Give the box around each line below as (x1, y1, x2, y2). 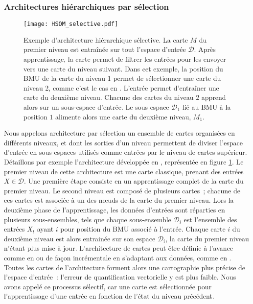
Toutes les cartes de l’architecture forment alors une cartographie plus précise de (4, 262, 246, 272)
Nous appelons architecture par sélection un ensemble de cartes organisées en (4, 128, 235, 138)
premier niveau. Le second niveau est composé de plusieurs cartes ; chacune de (4, 185, 240, 195)
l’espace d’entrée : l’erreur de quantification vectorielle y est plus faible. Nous (4, 272, 236, 282)
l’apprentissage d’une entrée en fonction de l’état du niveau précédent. (4, 291, 214, 301)
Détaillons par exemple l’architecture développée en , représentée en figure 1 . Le (4, 157, 244, 166)
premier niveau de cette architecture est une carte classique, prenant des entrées (4, 166, 244, 176)
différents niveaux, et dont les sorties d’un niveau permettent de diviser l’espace (4, 137, 243, 147)
